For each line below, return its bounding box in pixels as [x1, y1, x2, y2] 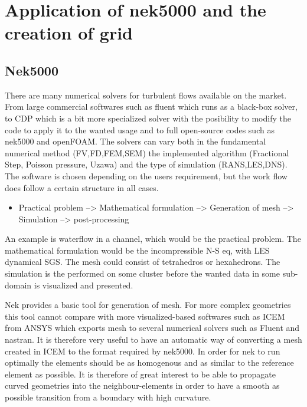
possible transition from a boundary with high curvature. [5, 391, 211, 403]
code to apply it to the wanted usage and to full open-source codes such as [5, 123, 275, 136]
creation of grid [5, 21, 133, 45]
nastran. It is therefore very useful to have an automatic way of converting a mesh [5, 333, 302, 346]
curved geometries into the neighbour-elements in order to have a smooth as [5, 379, 280, 392]
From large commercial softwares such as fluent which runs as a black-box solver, [5, 100, 298, 113]
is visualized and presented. [34, 278, 133, 291]
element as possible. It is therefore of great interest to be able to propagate [5, 367, 276, 380]
